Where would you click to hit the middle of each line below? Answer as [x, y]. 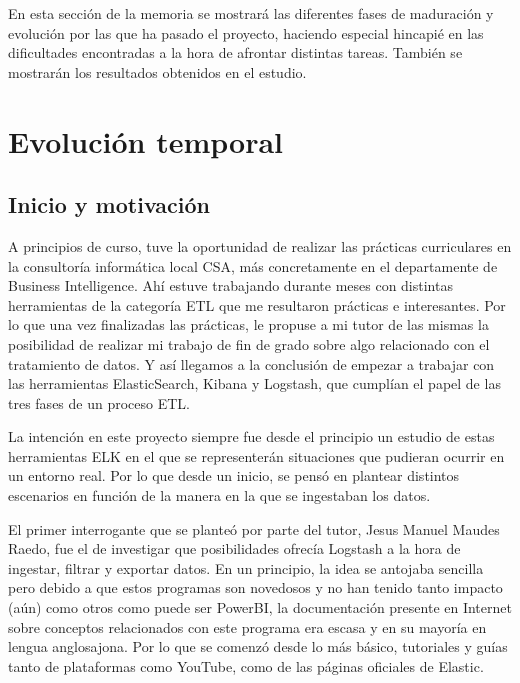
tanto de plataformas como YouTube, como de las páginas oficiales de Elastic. [246, 665]
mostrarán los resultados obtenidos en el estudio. [157, 71]
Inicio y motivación [109, 204]
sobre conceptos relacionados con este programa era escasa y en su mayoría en [247, 626]
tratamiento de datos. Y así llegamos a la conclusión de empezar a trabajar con [251, 363]
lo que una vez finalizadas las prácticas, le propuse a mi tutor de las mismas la [248, 324]
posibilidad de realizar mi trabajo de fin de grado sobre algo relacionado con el [249, 343]
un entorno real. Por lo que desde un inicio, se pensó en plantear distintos [234, 475]
